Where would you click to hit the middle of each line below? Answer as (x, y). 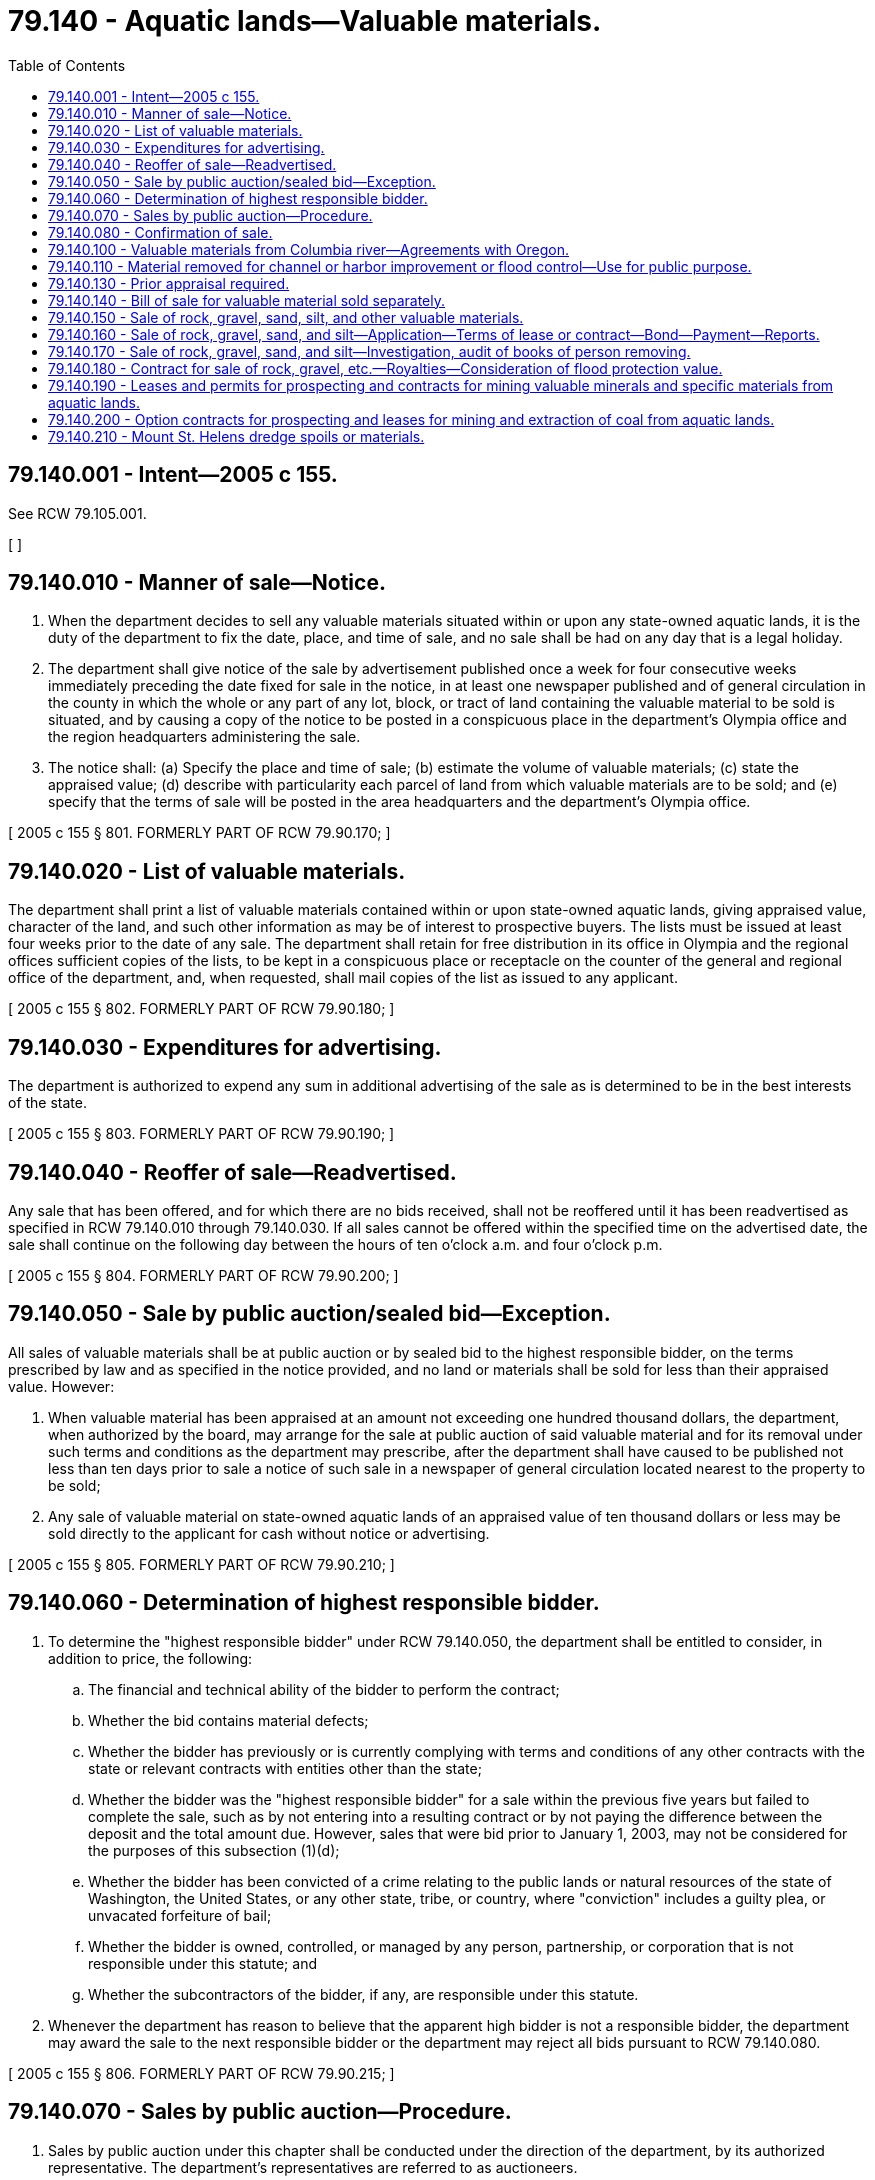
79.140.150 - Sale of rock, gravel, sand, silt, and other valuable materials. (286, 317)
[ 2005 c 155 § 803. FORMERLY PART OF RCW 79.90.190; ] (201, 1134)
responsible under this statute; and (202, 1963)
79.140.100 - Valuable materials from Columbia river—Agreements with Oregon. (309, 249)
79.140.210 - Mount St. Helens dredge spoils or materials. (236, 436)
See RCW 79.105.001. (77, 513)
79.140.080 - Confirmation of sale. (160, 232)
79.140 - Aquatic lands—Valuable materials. (305, 21)
